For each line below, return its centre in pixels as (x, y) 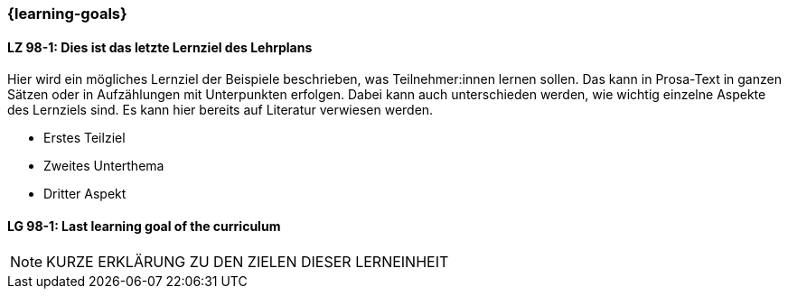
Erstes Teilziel (84, 138)
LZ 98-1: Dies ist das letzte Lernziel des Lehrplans (160, 47)
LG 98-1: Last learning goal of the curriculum (144, 226)
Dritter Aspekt (85, 194)
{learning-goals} (67, 14)
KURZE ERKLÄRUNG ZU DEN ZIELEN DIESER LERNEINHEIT (248, 262)
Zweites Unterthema (104, 166)
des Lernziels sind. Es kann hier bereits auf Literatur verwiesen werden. (220, 110)
